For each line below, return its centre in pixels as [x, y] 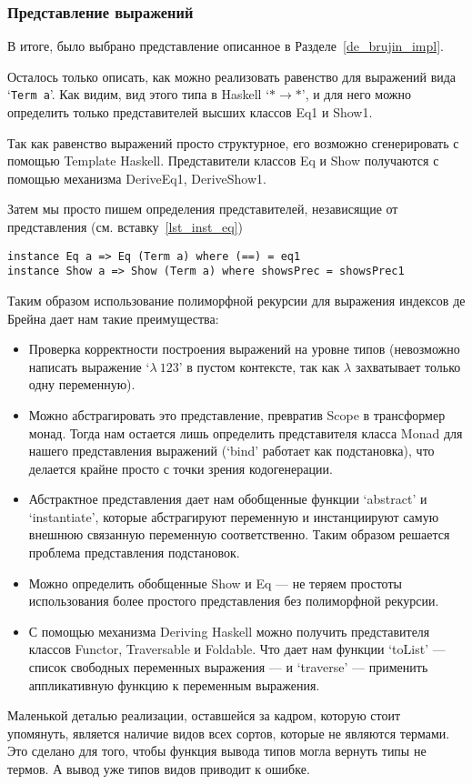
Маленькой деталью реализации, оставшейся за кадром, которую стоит [204, 715]
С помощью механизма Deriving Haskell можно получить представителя [229, 631]
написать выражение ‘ [89, 366]
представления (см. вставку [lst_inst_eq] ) [125, 227]
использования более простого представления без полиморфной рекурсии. [234, 601]
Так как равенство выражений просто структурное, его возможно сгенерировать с [233, 142]
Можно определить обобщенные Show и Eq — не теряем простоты [215, 583]
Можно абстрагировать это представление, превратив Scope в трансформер [237, 414]
